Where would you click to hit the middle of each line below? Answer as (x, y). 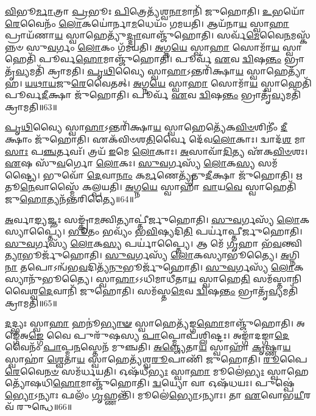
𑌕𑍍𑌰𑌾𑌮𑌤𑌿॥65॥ (31, 302)
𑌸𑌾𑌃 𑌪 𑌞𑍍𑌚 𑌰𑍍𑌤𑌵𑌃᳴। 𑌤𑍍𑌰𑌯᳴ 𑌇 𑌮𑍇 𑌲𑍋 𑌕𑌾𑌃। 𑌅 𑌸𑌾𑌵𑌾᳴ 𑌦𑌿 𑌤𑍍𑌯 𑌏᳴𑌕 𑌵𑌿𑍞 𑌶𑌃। (156, 151)
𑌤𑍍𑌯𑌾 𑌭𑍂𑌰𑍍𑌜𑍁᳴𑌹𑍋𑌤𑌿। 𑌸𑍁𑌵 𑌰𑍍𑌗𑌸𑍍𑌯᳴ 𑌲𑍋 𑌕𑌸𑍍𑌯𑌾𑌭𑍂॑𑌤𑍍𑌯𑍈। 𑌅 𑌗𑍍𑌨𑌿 (153, 255)
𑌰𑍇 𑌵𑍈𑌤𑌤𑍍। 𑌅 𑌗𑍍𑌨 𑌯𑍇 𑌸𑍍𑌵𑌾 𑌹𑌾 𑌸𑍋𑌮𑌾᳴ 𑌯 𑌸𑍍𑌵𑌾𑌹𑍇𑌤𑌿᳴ (191, 83)
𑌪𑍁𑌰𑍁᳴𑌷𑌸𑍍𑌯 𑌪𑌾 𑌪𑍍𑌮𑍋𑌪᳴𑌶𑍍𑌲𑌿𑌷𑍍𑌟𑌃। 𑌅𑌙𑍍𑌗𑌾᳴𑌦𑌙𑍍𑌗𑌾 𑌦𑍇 (182, 335)
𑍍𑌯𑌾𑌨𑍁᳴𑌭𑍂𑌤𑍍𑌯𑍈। (49, 279)
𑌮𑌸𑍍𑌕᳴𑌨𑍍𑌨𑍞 (300, 35)
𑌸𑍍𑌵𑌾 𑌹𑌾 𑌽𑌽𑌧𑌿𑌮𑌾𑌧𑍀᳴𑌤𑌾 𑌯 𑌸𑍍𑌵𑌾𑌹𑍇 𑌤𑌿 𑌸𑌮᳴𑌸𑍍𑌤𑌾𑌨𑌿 (199, 279)
